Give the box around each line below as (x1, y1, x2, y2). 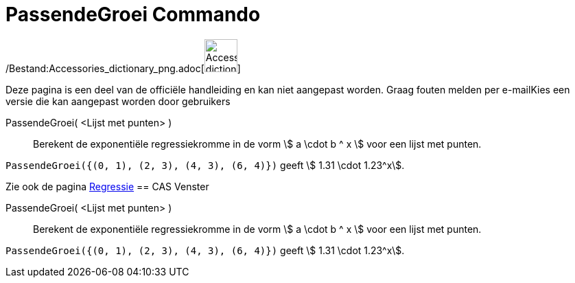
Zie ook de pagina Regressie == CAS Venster (5, 180, 209, 192)
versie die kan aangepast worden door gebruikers (5, 95, 231, 107)
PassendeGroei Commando (5, 3, 261, 26)
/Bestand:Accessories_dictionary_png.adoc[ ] (5, 62, 241, 74)
